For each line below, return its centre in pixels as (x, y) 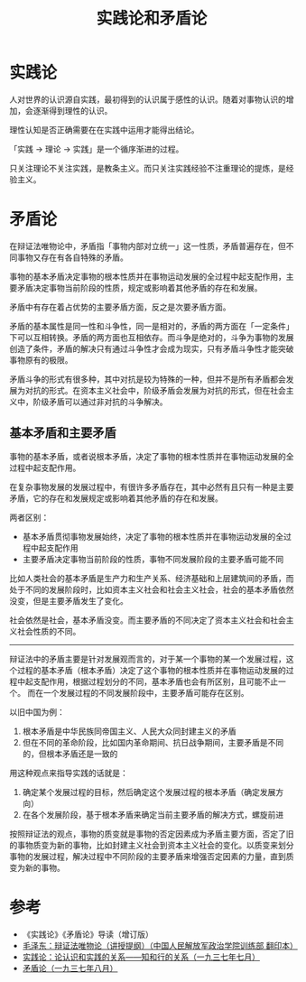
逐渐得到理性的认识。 (73, 110)
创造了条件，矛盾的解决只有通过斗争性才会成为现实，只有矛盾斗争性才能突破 (152, 348)
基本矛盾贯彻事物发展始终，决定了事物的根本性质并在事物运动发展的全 (153, 536)
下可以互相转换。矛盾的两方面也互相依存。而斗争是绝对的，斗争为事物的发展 (152, 337)
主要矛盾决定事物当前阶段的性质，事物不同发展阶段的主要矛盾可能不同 (153, 559)
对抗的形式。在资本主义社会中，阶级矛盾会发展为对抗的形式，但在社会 (155, 390)
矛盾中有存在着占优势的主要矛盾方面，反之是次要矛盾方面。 (120, 307)
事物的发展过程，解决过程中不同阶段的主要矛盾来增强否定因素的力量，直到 (148, 856)
